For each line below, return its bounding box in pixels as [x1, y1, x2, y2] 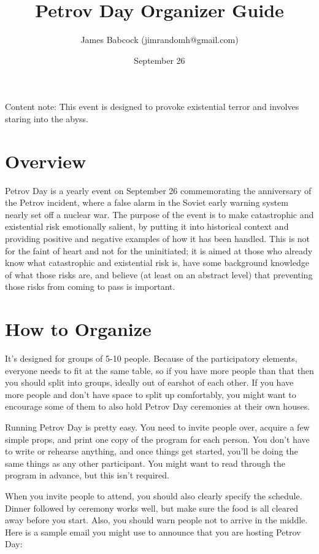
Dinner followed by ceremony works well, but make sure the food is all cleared [5, 501, 299, 514]
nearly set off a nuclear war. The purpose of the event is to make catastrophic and [5, 208, 314, 220]
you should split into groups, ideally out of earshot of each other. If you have [5, 376, 294, 389]
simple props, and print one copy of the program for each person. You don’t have [5, 432, 310, 445]
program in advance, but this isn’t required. [5, 469, 169, 482]
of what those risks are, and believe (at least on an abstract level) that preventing [5, 268, 313, 281]
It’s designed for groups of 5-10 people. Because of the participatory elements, [5, 352, 298, 365]
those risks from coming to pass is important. [5, 280, 175, 293]
